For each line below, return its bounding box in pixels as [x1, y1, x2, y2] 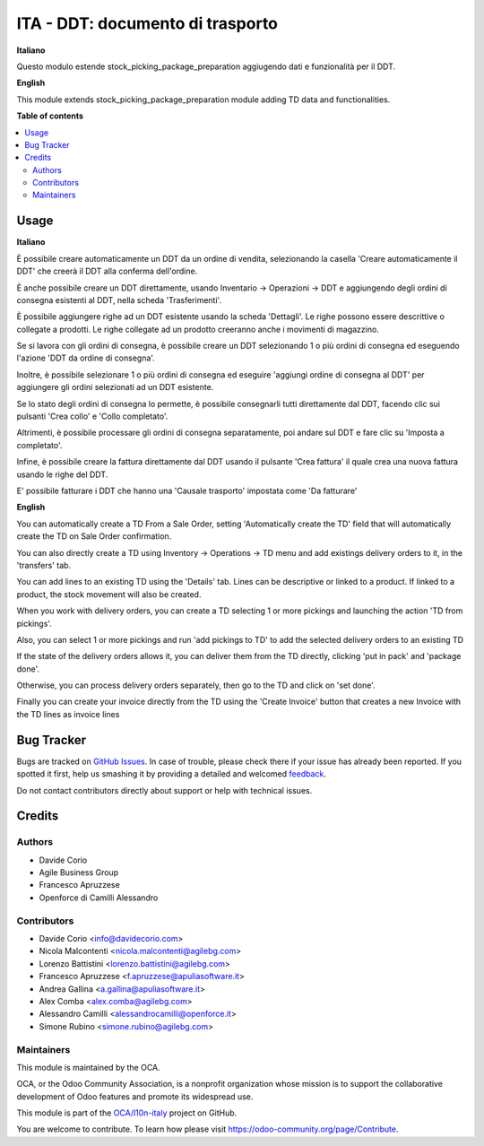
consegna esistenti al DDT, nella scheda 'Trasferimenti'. [16, 294, 222, 305]
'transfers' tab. [16, 560, 72, 570]
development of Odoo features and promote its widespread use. [16, 1090, 254, 1102]
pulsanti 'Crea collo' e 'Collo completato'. [16, 411, 169, 421]
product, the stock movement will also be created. [16, 588, 202, 600]
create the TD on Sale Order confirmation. [16, 531, 172, 542]
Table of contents [16, 110, 84, 121]
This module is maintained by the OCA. [16, 1062, 160, 1072]
